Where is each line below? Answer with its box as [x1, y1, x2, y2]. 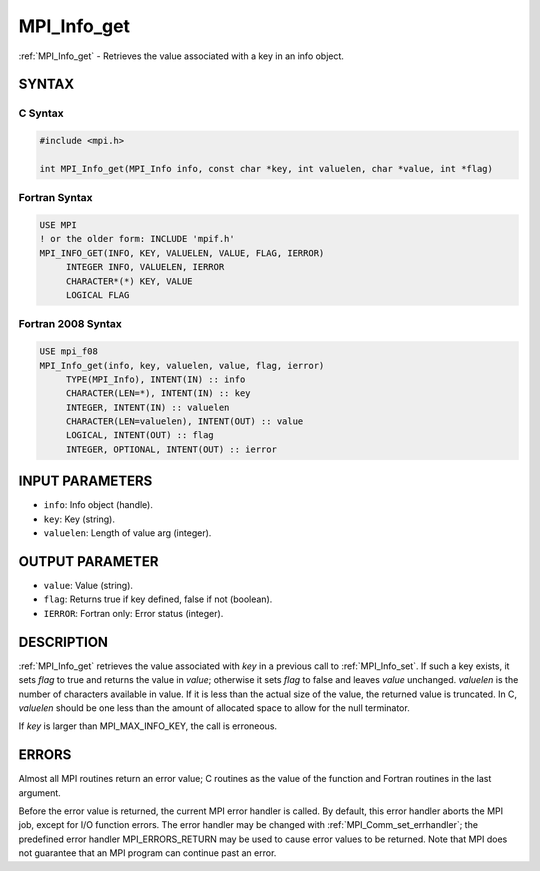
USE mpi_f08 [39, 346, 99, 357]
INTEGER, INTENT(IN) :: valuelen [65, 401, 230, 413]
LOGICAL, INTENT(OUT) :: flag [65, 430, 214, 441]
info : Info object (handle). [43, 499, 154, 511]
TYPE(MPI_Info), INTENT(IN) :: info [65, 373, 246, 385]
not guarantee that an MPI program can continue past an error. [18, 847, 277, 859]
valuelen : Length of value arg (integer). [43, 527, 212, 539]
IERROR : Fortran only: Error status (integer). [43, 607, 224, 619]
